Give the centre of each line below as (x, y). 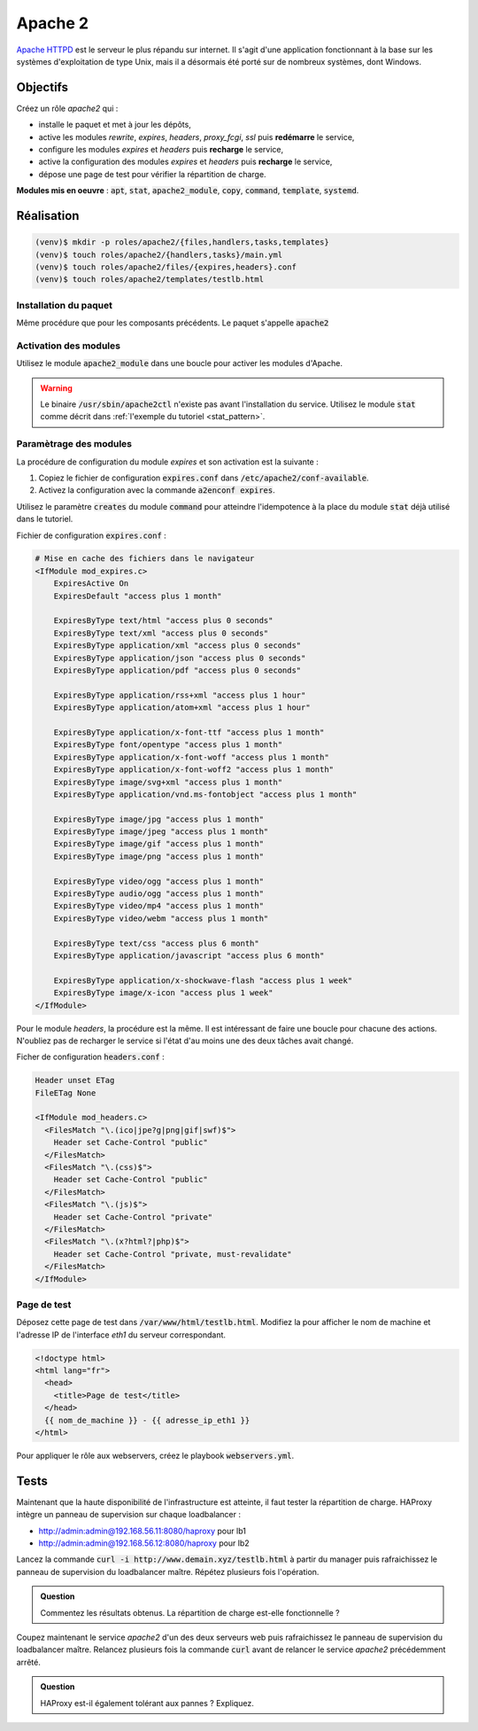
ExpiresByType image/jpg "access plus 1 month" (159, 819)
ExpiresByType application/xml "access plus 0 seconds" (177, 646)
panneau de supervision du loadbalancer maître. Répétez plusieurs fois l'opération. (168, 1571)
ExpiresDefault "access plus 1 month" (138, 596)
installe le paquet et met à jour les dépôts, (115, 125)
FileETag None (66, 1093)
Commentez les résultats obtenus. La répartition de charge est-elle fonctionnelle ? (190, 1612)
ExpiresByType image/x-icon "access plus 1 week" (163, 993)
